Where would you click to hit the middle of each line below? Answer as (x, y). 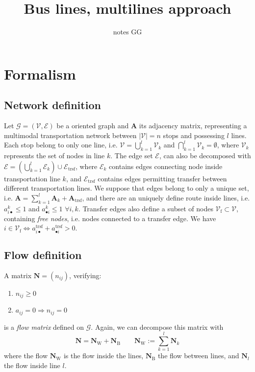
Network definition (52, 105)
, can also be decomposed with (205, 156)
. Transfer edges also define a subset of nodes (146, 208)
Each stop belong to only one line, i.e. (61, 145)
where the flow (26, 356)
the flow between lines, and (198, 356)
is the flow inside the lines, (103, 356)
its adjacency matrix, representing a (193, 126)
